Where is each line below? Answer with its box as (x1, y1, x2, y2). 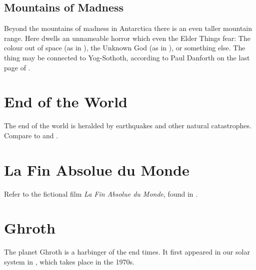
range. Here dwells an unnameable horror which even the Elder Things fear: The (4, 32, 250, 43)
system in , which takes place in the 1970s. (4, 256, 134, 267)
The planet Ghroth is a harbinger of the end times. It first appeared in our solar (4, 247, 250, 257)
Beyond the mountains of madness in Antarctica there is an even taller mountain (4, 23, 252, 33)
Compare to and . (4, 130, 58, 140)
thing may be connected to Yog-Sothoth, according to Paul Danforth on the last (4, 52, 250, 62)
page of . (4, 62, 30, 72)
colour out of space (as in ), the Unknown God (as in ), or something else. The (4, 42, 245, 53)
